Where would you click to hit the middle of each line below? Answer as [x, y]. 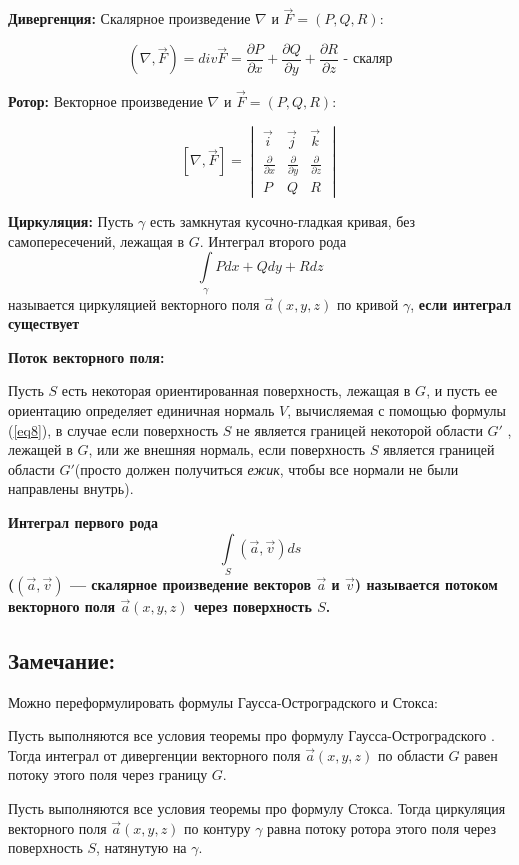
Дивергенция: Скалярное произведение [129, 18]
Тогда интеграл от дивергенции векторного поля [154, 754]
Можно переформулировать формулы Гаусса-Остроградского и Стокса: [223, 701]
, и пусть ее [462, 390]
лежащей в [40, 449]
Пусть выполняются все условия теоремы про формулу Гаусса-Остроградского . [251, 735]
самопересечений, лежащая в [96, 240]
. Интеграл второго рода [273, 240]
